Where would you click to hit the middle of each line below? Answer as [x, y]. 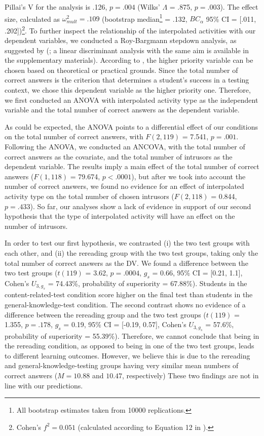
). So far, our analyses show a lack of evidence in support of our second [141, 206]
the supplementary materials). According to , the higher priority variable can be [129, 60]
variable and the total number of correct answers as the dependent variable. [122, 110]
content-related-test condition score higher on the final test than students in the [129, 294]
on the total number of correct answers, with [74, 136]
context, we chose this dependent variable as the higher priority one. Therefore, [128, 90]
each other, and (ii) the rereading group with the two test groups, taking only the [131, 252]
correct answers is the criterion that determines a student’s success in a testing [127, 80]
